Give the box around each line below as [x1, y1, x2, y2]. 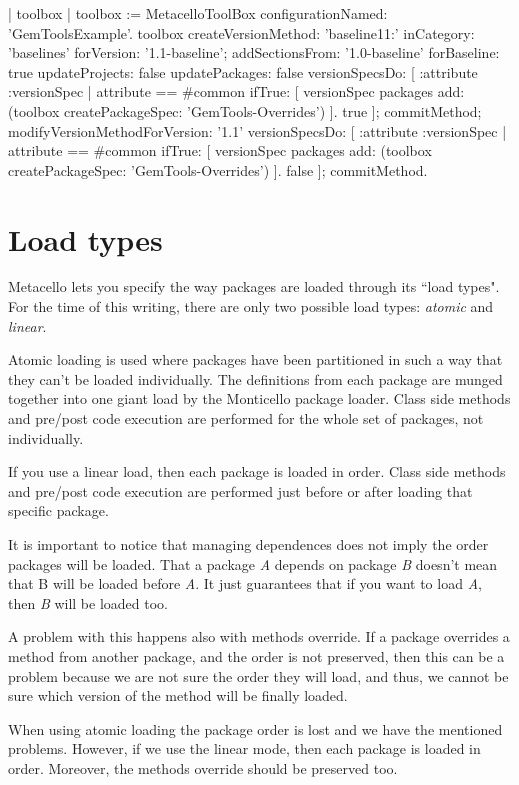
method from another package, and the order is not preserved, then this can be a [8, 645, 505, 666]
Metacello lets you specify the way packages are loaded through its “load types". [8, 276, 500, 297]
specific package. [8, 500, 109, 521]
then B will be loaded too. [8, 592, 168, 613]
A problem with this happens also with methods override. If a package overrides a [8, 626, 510, 647]
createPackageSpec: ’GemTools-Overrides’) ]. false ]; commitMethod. [8, 159, 428, 180]
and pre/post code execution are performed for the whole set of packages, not [8, 408, 484, 429]
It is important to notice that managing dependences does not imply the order [8, 534, 489, 554]
